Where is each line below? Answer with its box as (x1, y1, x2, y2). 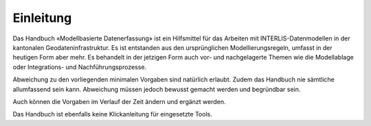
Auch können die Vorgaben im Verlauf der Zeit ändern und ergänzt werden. (12, 97, 226, 105)
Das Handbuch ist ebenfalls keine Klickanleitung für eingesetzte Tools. (12, 110, 212, 118)
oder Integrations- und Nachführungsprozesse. (12, 62, 147, 71)
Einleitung (12, 10, 72, 25)
